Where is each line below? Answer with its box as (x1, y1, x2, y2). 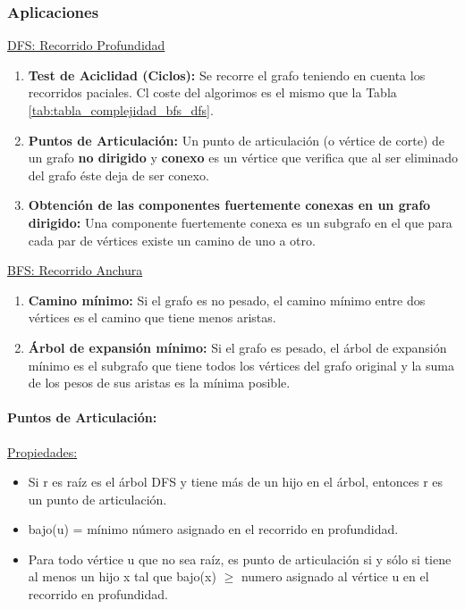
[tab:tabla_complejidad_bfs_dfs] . (28, 101, 214, 119)
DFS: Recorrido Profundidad (7, 36, 165, 54)
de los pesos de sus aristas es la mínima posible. (28, 373, 291, 392)
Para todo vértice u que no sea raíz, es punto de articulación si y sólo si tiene (28, 549, 452, 568)
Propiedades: (7, 442, 78, 461)
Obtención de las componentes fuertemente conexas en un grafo (28, 196, 431, 214)
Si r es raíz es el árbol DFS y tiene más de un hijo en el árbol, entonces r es (28, 472, 444, 491)
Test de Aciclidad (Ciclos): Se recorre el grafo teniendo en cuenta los (28, 65, 426, 84)
